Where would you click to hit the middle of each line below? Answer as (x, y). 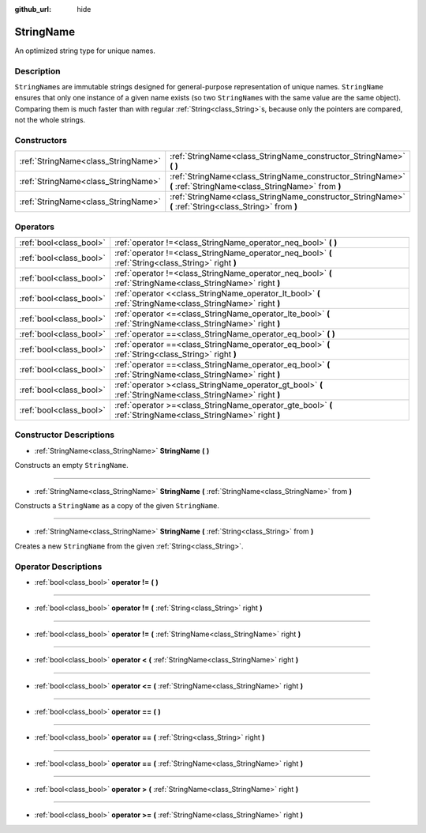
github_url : (33, 9)
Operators (35, 227)
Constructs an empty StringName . (72, 465)
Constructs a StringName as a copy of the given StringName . (117, 506)
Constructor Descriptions (64, 435)
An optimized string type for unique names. (85, 51)
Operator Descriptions (58, 567)
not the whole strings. (50, 120)
